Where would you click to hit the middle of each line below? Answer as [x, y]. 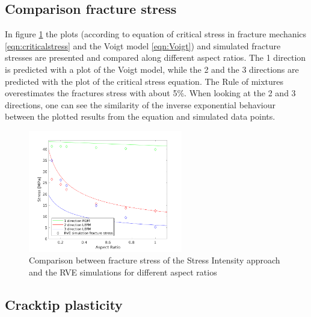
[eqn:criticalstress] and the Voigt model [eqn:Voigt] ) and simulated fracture [143, 45]
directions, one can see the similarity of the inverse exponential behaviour [140, 104]
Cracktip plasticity [64, 304]
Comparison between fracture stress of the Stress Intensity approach [155, 260]
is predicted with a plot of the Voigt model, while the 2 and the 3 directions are [152, 69]
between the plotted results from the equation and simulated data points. [140, 116]
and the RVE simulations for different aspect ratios [123, 272]
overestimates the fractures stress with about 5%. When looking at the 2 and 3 [150, 93]
